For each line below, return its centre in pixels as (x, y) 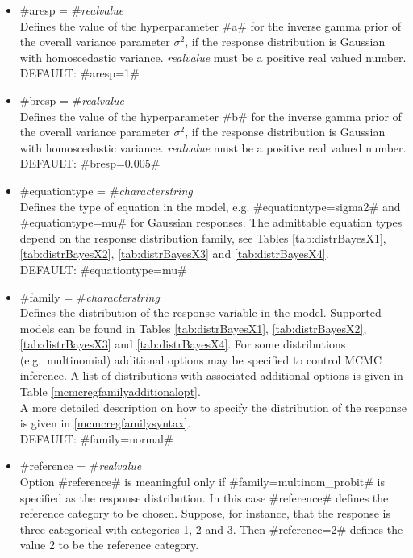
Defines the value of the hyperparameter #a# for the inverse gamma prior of (211, 25)
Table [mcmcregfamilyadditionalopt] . (110, 391)
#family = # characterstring (90, 296)
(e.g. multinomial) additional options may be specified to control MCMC (201, 359)
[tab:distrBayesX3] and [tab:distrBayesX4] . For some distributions (183, 344)
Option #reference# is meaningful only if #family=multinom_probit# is (202, 482)
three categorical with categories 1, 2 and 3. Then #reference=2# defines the (211, 529)
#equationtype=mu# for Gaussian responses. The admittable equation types (211, 222)
